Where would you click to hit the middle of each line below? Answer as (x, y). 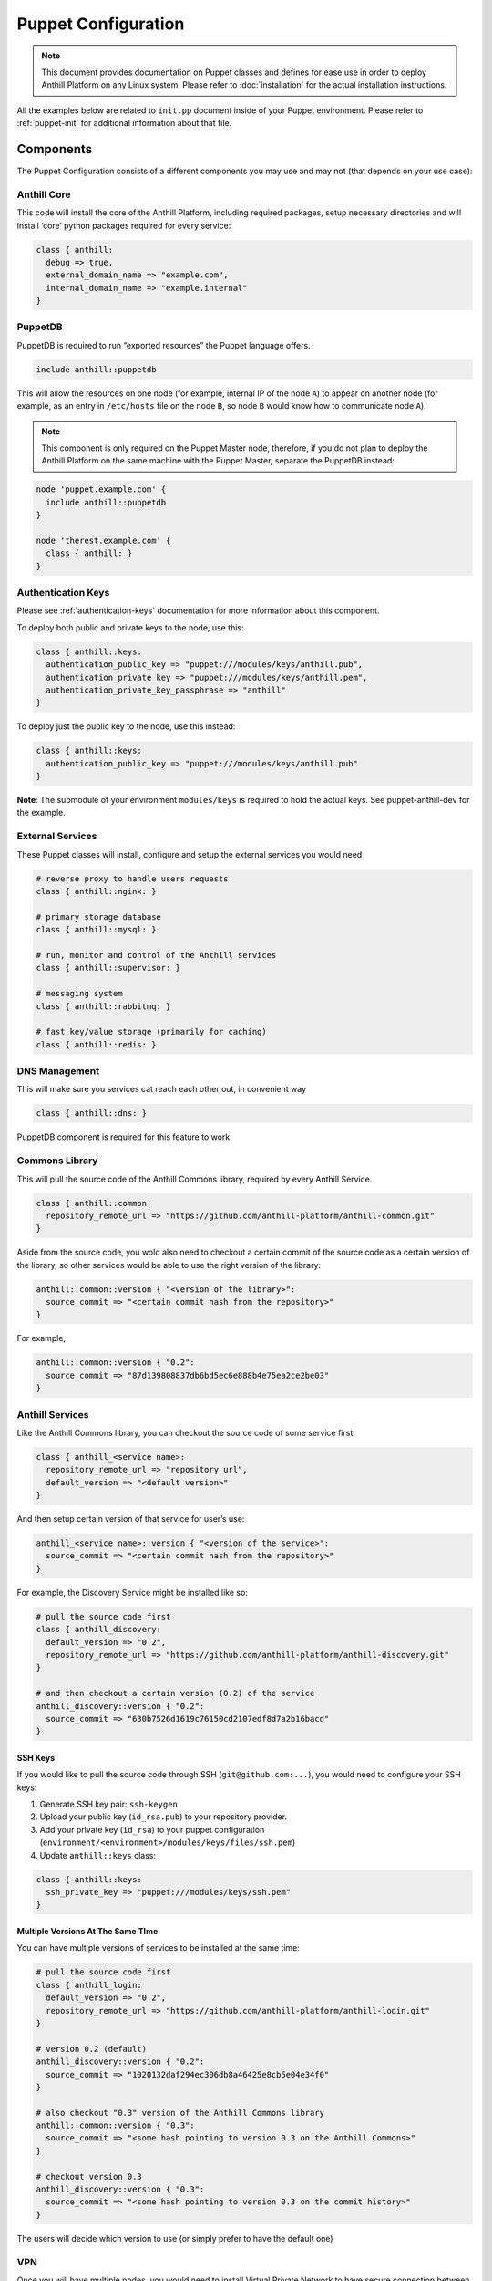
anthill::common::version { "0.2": (115, 1363)
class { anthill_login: (89, 1985)
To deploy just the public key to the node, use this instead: (126, 726)
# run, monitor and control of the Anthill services (156, 955)
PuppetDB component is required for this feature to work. (124, 1137)
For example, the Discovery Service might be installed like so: (132, 1592)
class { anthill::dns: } (92, 1114)
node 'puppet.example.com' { (101, 490)
